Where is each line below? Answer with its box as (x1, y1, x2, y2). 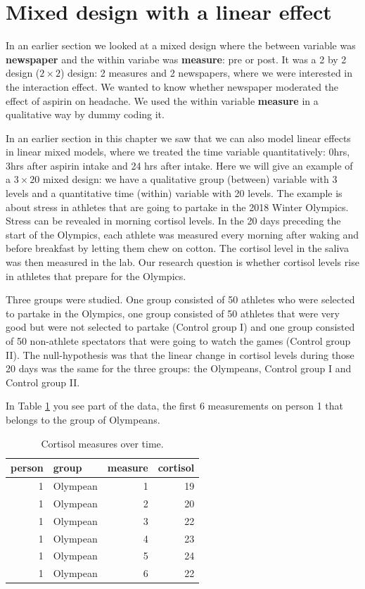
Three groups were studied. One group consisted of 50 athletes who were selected (6, 292, 355, 307)
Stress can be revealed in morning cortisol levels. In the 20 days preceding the (6, 213, 341, 228)
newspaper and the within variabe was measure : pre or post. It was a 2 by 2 (6, 51, 347, 66)
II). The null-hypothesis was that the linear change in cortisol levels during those (6, 347, 354, 362)
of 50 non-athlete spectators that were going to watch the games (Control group (6, 334, 351, 348)
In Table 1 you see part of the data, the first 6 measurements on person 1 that (6, 398, 344, 413)
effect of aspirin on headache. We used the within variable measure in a (6, 93, 319, 108)
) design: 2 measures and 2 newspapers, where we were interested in (60, 65, 353, 80)
